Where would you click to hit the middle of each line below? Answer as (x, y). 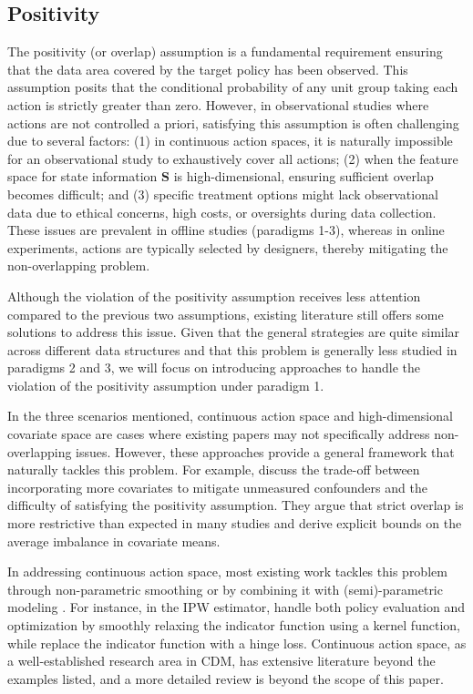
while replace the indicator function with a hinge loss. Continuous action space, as (237, 643)
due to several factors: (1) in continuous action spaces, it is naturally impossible (230, 141)
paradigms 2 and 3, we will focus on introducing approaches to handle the (214, 367)
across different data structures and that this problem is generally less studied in (232, 349)
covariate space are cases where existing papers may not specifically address (219, 434)
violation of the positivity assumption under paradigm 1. (166, 385)
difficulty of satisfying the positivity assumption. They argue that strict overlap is (236, 505)
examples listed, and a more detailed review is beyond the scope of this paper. (226, 678)
